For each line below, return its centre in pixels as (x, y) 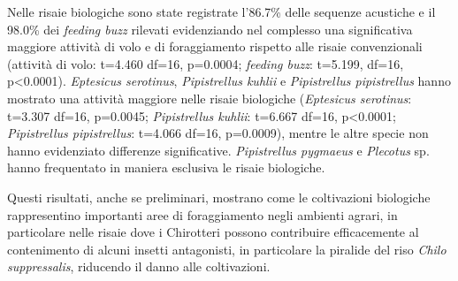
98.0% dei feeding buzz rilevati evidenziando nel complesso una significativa (210, 29)
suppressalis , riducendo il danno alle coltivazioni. (139, 266)
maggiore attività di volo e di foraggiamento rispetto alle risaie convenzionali (215, 46)
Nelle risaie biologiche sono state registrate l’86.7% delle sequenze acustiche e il (221, 11)
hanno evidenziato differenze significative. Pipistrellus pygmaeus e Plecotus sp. (218, 150)
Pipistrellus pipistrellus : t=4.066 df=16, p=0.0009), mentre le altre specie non (218, 133)
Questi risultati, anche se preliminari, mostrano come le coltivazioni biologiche (219, 197)
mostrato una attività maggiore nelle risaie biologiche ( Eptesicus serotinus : (210, 98)
